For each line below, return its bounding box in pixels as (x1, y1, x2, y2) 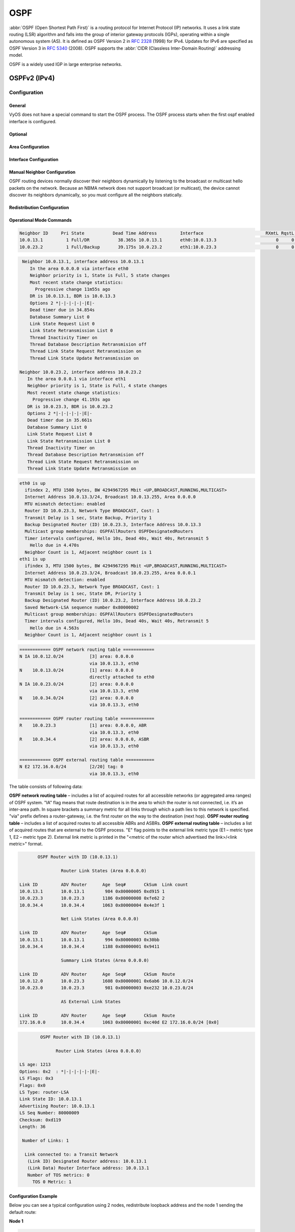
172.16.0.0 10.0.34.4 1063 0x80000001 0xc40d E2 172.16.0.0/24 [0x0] (19, 1020, 219, 1025)
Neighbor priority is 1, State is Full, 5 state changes (29, 273, 170, 278)
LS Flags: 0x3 (19, 1076, 54, 1081)
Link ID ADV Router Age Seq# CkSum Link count (19, 882, 188, 887)
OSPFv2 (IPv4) (9, 74, 55, 82)
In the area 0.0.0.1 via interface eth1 (27, 376, 126, 382)
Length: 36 (19, 1124, 46, 1129)
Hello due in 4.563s (29, 625, 80, 631)
